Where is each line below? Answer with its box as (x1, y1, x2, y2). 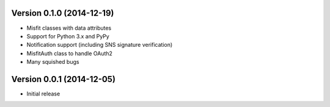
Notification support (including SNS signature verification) (26, 41, 173, 49)
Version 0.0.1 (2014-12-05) (11, 74, 116, 85)
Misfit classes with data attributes (26, 24, 112, 32)
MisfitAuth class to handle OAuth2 (26, 49, 113, 57)
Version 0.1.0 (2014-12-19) (11, 8, 114, 18)
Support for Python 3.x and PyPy (26, 32, 109, 40)
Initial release (26, 90, 61, 97)
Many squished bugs (26, 58, 79, 66)
